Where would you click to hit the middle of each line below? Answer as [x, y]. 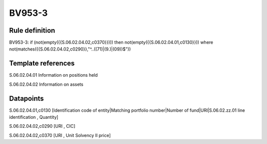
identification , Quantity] [34, 117]
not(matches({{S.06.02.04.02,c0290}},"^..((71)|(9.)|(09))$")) [70, 49]
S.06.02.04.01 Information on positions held [54, 75]
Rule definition [32, 30]
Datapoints [26, 98]
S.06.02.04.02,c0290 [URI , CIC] [42, 126]
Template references [42, 64]
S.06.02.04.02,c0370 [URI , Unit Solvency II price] [60, 135]
